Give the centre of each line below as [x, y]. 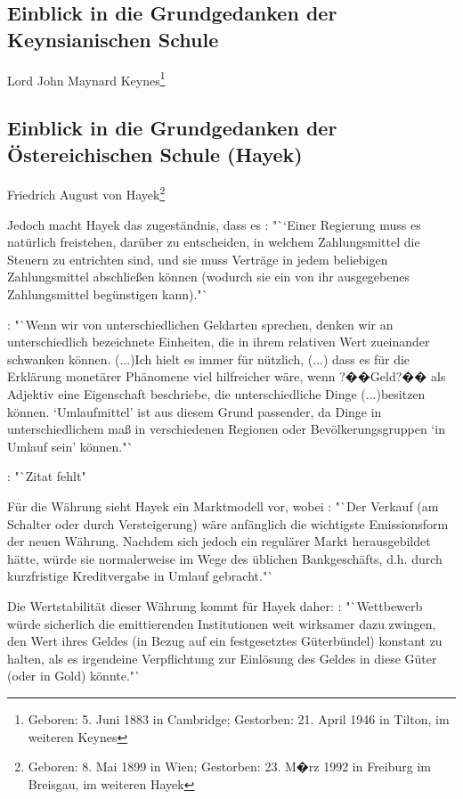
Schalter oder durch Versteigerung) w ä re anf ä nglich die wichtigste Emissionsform [228, 523]
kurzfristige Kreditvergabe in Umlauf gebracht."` [141, 576]
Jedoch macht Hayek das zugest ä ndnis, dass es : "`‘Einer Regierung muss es [214, 224]
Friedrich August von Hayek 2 [86, 193]
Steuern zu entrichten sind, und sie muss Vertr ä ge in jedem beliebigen [198, 259]
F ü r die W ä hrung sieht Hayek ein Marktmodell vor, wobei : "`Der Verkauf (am [223, 506]
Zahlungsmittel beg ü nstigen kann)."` [108, 294]
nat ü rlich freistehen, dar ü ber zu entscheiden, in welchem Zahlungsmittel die [214, 242]
